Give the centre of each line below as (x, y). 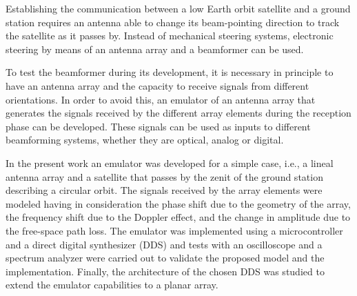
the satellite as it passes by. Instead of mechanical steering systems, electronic (170, 36)
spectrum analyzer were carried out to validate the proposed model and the (165, 258)
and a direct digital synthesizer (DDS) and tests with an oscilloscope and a (164, 244)
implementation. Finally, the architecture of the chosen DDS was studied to (165, 271)
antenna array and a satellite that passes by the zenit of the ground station (164, 176)
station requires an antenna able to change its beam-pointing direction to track (173, 22)
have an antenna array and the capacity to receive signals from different (157, 85)
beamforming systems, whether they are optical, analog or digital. (145, 140)
